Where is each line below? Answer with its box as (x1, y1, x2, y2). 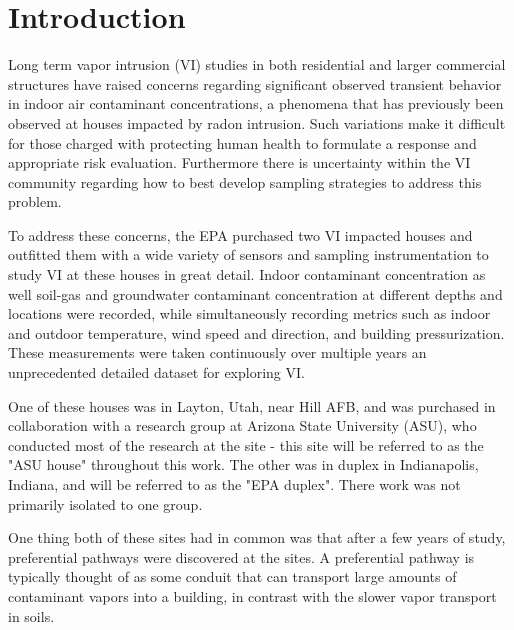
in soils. (8, 605, 55, 626)
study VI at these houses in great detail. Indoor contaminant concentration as (8, 264, 486, 285)
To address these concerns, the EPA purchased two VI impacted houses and (8, 224, 473, 245)
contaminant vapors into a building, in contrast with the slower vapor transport (8, 585, 497, 606)
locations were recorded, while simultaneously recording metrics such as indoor (8, 303, 491, 324)
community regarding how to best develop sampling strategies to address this (8, 171, 482, 192)
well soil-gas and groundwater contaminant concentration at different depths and (8, 283, 503, 304)
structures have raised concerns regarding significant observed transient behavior (8, 73, 502, 94)
